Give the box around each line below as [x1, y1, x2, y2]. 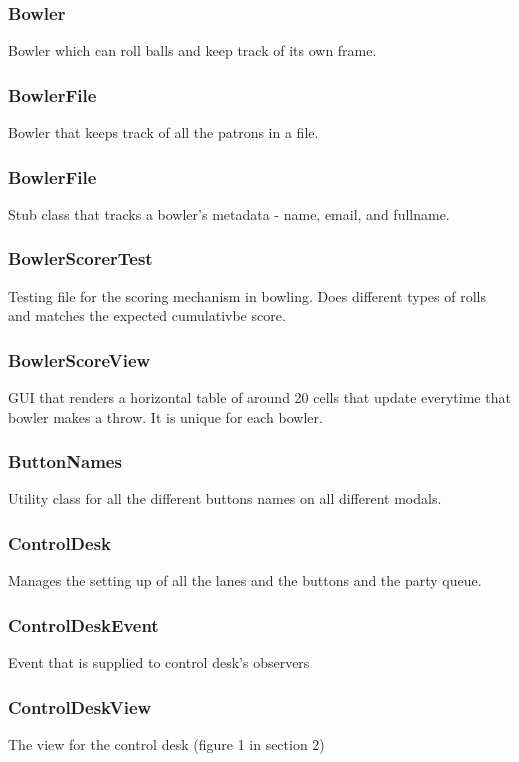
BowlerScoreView [8, 347, 151, 372]
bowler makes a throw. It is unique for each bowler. [8, 406, 323, 427]
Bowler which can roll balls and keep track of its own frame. [8, 40, 377, 61]
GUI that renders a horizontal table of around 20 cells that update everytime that [8, 387, 511, 408]
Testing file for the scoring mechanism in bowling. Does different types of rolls [8, 285, 486, 306]
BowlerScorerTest [8, 246, 153, 271]
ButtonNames [8, 449, 122, 474]
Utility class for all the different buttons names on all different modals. [8, 488, 442, 509]
